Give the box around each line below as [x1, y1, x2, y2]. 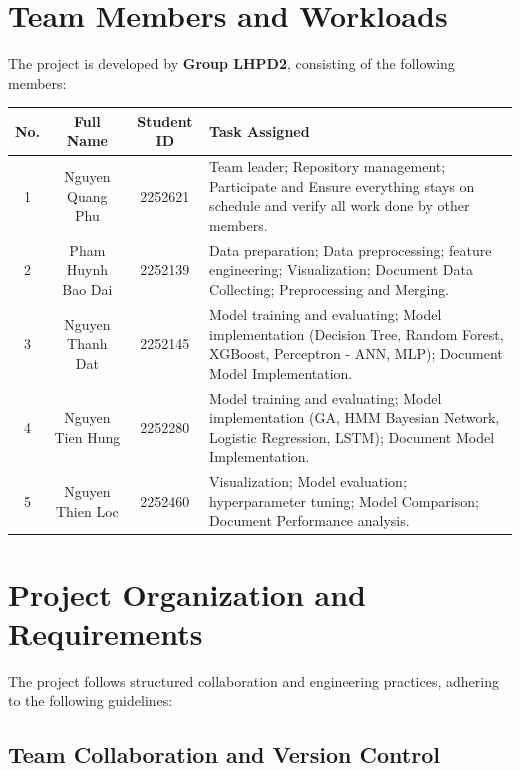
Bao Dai [62, 279, 113, 300]
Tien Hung [54, 426, 121, 447]
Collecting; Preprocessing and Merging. [209, 279, 450, 300]
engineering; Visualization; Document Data [209, 259, 473, 280]
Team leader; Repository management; [209, 156, 446, 177]
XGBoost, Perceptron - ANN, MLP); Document [209, 343, 503, 364]
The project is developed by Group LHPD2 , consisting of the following [8, 53, 455, 74]
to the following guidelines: [8, 690, 173, 711]
